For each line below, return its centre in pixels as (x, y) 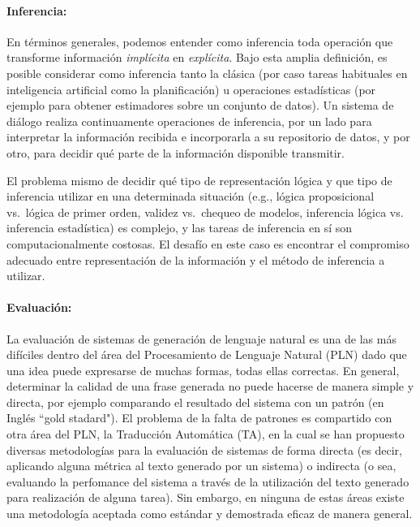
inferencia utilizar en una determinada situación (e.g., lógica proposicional (191, 196)
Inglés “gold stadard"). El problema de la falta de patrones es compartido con (199, 418)
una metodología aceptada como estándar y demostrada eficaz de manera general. (210, 514)
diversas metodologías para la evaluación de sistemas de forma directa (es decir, (204, 449)
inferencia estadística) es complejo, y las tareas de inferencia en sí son (180, 228)
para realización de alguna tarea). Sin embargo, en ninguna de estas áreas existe (206, 497)
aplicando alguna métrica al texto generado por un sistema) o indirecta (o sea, (201, 466)
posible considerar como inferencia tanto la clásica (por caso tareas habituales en (207, 73)
